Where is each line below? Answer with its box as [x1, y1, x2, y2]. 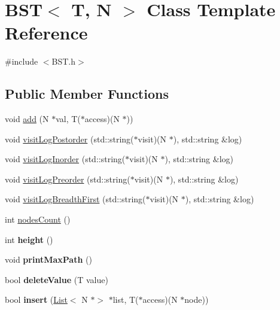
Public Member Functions [5, 84, 169, 103]
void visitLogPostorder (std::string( [5, 132, 134, 145]
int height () [5, 233, 53, 245]
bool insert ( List [5, 293, 68, 306]
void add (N [5, 113, 49, 125]
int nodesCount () [5, 213, 71, 226]
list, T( [112, 293, 139, 306]
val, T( [56, 113, 81, 125]
